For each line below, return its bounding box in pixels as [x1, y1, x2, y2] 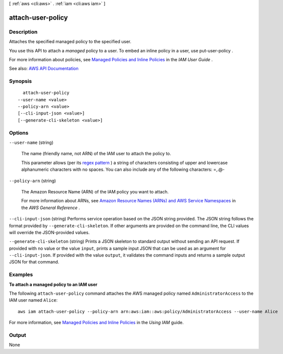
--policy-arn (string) [9, 178, 56, 184]
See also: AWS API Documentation [9, 66, 79, 71]
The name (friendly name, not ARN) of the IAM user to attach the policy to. [21, 151, 171, 157]
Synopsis [9, 78, 32, 85]
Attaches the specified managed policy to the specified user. [9, 39, 131, 45]
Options [9, 129, 29, 136]
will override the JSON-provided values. [9, 229, 90, 235]
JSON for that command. [9, 259, 60, 265]
